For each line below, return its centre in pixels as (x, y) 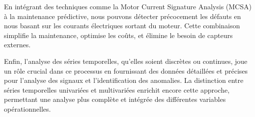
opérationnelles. (28, 108)
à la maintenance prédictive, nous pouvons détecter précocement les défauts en (123, 16)
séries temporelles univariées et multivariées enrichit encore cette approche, (117, 89)
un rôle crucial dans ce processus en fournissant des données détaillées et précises (126, 70)
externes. (17, 45)
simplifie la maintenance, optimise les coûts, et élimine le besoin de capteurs (118, 35)
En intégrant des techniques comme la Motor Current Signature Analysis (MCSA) (128, 6)
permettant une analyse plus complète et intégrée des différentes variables (115, 99)
